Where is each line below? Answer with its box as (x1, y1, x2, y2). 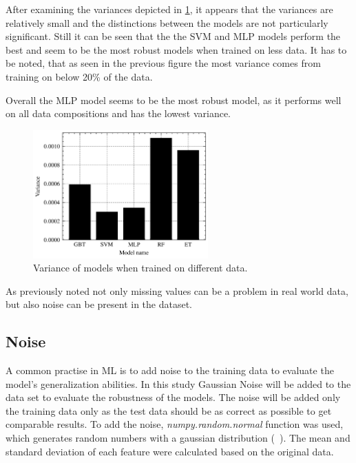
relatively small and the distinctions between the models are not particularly (6, 15, 328, 30)
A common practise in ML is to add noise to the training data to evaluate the (6, 363, 334, 378)
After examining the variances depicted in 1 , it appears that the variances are (6, 2, 333, 16)
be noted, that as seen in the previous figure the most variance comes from (6, 56, 321, 70)
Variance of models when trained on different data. (33, 260, 248, 275)
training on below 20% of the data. (6, 69, 153, 83)
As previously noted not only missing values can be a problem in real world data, (6, 283, 348, 298)
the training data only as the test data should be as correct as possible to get (6, 403, 332, 418)
